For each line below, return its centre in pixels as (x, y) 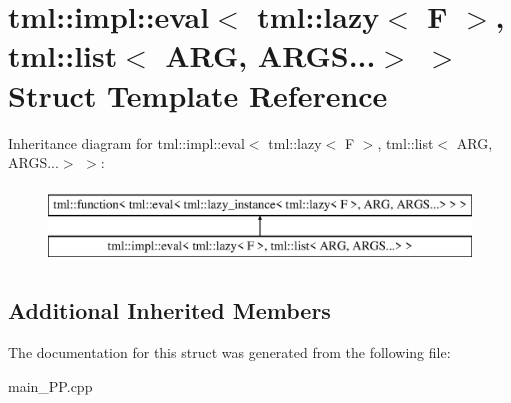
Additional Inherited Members (169, 310)
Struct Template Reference (198, 94)
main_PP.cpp (50, 385)
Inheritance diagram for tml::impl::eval (126, 142)
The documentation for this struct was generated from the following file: (229, 352)
